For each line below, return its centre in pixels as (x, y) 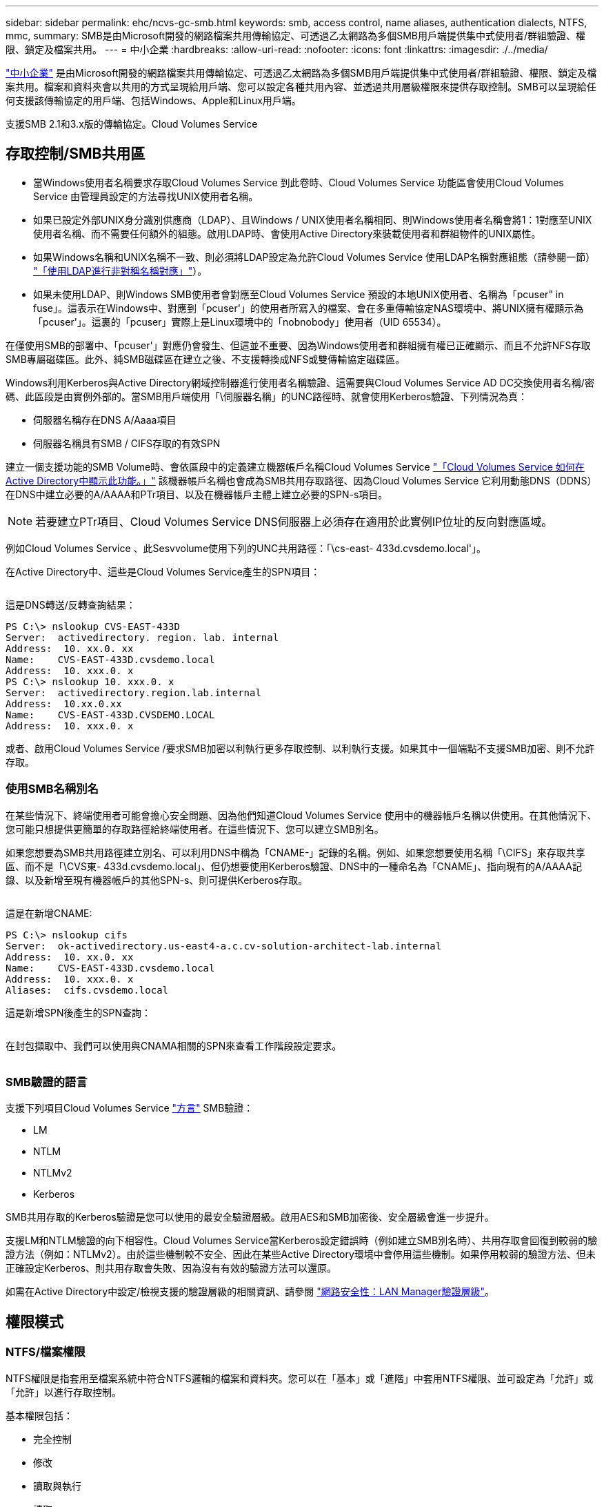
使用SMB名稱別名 (52, 789)
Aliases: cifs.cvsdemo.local (87, 990)
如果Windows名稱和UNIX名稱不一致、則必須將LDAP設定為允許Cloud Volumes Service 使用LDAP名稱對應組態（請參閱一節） (314, 257)
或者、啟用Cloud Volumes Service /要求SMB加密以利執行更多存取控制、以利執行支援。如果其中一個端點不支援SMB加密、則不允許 (300, 748)
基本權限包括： (39, 1415)
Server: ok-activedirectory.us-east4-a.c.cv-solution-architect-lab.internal (224, 946)
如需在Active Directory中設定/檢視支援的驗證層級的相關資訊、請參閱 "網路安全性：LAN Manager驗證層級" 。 (250, 1292)
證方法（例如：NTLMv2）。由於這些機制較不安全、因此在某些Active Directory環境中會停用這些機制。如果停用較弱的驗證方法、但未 (301, 1254)
